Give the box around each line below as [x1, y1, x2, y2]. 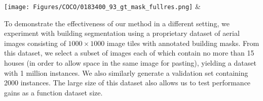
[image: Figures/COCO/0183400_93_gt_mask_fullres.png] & [4, 1, 201, 11]
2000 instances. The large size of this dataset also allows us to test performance [4, 77, 251, 88]
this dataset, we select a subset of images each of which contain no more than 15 [4, 47, 254, 58]
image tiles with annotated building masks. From [106, 37, 259, 48]
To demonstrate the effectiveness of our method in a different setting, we [4, 18, 230, 28]
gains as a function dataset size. [4, 87, 103, 97]
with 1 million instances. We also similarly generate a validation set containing [4, 67, 248, 78]
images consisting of [4, 37, 66, 48]
